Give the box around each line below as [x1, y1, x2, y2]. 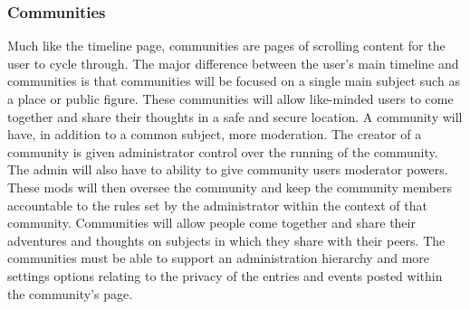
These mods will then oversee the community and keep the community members [7, 177, 453, 196]
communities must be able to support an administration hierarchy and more [7, 248, 430, 267]
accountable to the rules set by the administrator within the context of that [7, 195, 427, 214]
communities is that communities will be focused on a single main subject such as [7, 71, 460, 90]
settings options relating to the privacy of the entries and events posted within [7, 266, 443, 285]
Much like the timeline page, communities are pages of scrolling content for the [7, 36, 446, 55]
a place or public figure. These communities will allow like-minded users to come [7, 89, 454, 108]
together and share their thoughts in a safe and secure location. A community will [7, 107, 463, 126]
